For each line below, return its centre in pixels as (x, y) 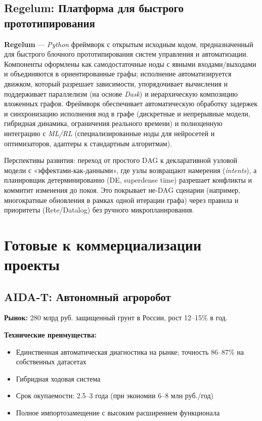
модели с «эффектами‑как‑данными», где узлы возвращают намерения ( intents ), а (130, 170)
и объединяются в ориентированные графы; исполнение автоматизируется (118, 74)
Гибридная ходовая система (58, 378)
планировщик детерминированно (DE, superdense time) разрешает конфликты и (128, 180)
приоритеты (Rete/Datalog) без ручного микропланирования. (99, 210)
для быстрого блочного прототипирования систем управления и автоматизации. (126, 54)
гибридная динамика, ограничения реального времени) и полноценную (113, 123)
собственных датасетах (51, 362)
